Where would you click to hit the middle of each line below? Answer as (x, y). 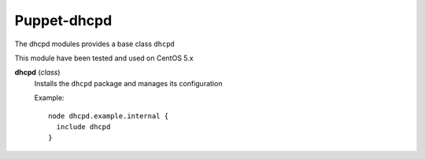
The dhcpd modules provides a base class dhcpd (94, 44)
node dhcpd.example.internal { (109, 116)
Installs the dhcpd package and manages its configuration (128, 83)
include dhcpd (83, 126)
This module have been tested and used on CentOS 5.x (104, 58)
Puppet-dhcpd (63, 20)
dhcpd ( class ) (37, 72)
